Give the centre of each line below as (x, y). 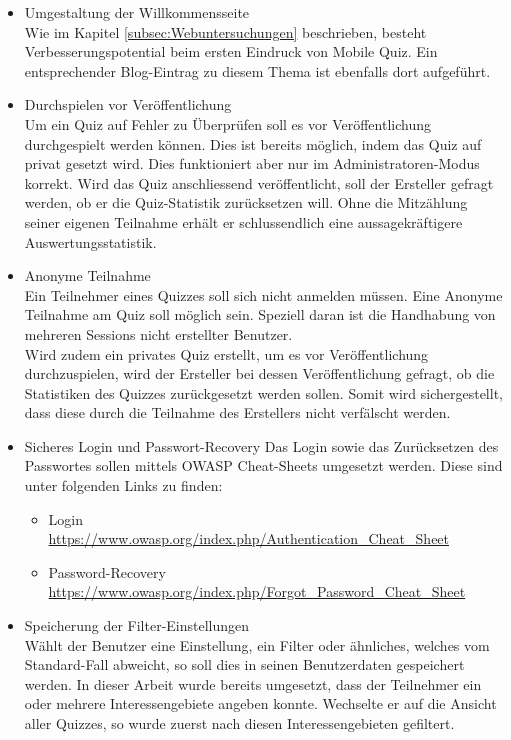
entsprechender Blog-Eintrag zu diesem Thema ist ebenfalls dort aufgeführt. (257, 70)
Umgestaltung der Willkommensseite (137, 12)
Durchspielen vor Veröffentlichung (128, 104)
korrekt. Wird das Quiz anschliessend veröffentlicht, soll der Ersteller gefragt (259, 182)
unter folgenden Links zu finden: (123, 485)
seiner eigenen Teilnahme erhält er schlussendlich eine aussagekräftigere (243, 221)
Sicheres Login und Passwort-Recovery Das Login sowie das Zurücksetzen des (261, 445)
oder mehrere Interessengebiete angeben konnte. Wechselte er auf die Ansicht (260, 703)
